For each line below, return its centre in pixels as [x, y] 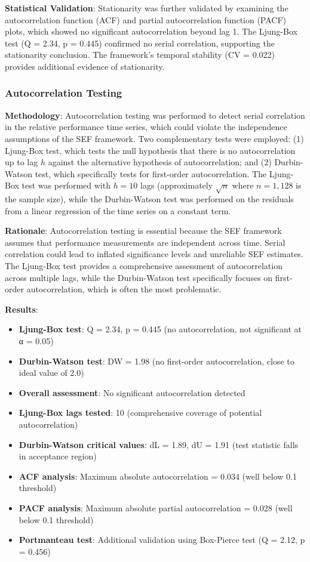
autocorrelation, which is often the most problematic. [124, 289]
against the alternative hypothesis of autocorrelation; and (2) [160, 162]
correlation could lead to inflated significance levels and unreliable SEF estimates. [154, 254]
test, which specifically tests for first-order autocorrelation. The [151, 173]
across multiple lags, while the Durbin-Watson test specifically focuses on [139, 277]
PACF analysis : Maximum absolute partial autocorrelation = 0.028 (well [156, 507]
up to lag [22, 162]
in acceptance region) [58, 456]
